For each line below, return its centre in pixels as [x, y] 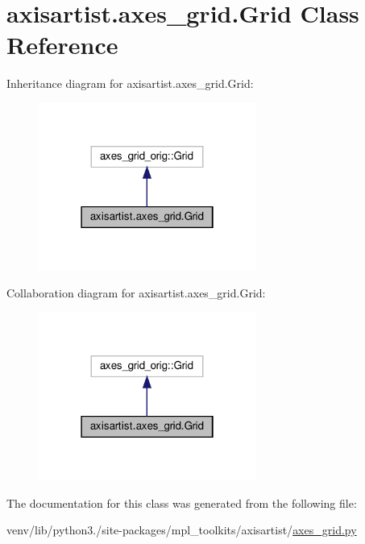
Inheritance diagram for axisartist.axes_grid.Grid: [130, 83]
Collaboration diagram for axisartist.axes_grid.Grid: [136, 293]
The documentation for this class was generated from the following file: [182, 502]
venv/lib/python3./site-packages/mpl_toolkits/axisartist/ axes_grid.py [182, 530]
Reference [62, 45]
